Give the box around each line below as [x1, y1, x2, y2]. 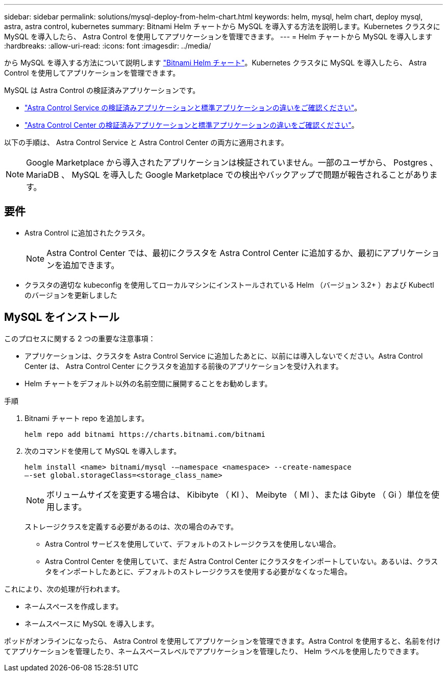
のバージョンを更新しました [24, 290, 117, 299]
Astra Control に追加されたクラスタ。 [24, 228, 150, 237]
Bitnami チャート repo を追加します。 [24, 413, 149, 423]
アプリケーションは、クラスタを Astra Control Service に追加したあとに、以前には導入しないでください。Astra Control [24, 351, 423, 360]
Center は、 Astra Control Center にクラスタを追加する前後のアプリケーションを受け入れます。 [24, 361, 343, 370]
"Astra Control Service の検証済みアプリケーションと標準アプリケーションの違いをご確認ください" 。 [24, 103, 362, 112]
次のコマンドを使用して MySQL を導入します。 [24, 446, 181, 455]
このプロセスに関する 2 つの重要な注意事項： [4, 334, 156, 343]
